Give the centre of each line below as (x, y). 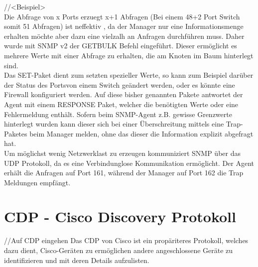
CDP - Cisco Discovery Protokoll (120, 216)
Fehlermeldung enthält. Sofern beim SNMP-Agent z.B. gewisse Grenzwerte (118, 114)
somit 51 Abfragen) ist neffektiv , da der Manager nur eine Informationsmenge (124, 26)
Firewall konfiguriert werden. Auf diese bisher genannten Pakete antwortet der (124, 94)
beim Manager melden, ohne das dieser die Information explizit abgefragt (141, 133)
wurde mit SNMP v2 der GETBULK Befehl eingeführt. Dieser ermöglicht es (121, 46)
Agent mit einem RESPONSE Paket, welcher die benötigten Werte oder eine (121, 104)
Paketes (16, 133)
